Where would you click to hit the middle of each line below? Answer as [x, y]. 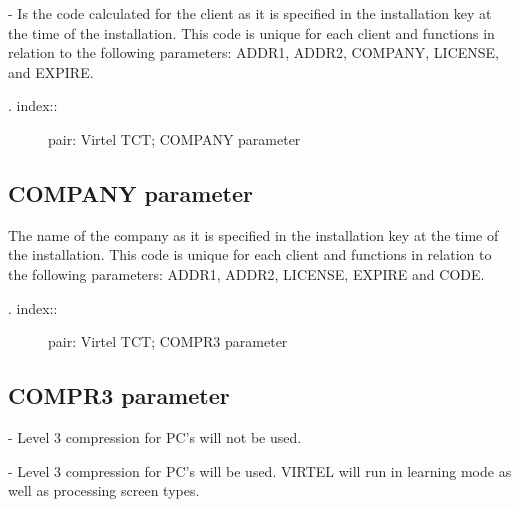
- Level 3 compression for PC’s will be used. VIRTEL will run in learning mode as [260, 470]
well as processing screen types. [104, 490]
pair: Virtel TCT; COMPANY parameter [174, 138]
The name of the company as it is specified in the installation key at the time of [253, 234]
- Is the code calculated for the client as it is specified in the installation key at [250, 13]
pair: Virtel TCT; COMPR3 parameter [168, 341]
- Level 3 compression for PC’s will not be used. [155, 436]
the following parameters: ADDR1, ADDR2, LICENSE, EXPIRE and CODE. [246, 273]
